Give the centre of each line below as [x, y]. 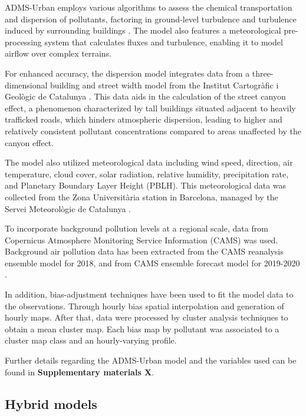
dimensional [26, 85]
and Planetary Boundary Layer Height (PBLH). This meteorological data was [146, 185]
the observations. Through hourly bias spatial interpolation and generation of [144, 306]
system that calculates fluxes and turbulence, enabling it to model [164, 42]
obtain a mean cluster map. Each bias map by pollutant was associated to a [142, 328]
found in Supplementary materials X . [80, 372]
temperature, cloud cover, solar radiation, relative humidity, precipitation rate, [147, 174]
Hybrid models [51, 403]
